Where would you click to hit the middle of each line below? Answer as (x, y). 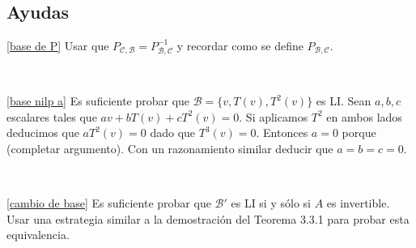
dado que (173, 133)
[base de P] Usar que (58, 45)
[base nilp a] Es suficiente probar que (98, 101)
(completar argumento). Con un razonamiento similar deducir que (170, 148)
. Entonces (282, 133)
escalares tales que (52, 116)
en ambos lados (364, 116)
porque (359, 133)
